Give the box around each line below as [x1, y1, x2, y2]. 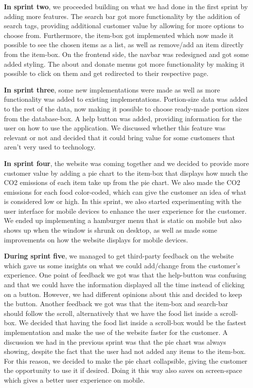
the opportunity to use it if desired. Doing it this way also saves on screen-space [4, 365, 242, 375]
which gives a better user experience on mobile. [4, 374, 145, 385]
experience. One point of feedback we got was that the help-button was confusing [4, 270, 247, 280]
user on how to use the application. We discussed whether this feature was [4, 123, 226, 133]
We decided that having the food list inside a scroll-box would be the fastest [18, 317, 247, 328]
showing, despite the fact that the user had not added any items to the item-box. [4, 346, 246, 356]
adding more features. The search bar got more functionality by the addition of [4, 11, 240, 21]
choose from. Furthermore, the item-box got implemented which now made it [4, 30, 234, 40]
